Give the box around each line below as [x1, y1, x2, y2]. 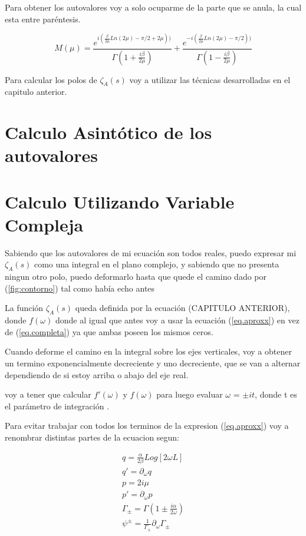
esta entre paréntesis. [5, 12, 81, 25]
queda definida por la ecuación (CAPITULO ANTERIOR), [75, 302, 290, 314]
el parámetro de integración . [5, 399, 110, 412]
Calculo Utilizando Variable [5, 189, 235, 213]
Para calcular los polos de [5, 73, 97, 85]
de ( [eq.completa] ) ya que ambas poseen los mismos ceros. [5, 325, 213, 338]
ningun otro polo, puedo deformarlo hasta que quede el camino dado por [5, 270, 267, 283]
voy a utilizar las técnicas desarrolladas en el [129, 73, 291, 85]
